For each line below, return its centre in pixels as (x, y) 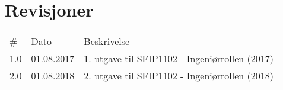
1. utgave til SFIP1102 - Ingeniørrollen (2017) (179, 59)
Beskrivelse (107, 41)
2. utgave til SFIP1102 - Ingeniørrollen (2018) (179, 76)
